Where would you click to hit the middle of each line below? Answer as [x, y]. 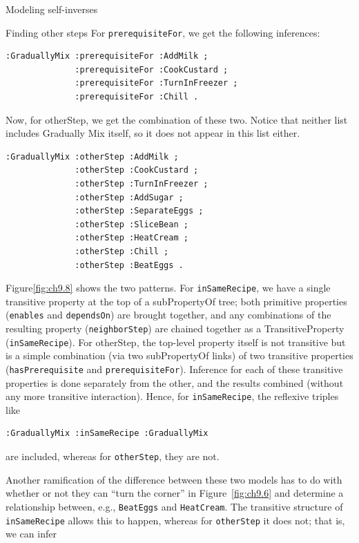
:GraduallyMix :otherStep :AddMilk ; [92, 156]
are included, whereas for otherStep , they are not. [113, 456]
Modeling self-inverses [52, 9]
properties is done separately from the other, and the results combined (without [175, 382]
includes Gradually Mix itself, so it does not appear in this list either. [153, 133]
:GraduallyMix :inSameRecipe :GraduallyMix [107, 434]
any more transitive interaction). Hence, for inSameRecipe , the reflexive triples [172, 396]
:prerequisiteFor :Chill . [137, 97]
